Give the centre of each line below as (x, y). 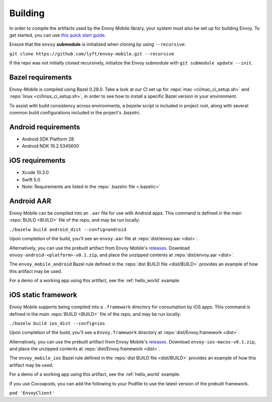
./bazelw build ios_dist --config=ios (57, 323)
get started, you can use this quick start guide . (58, 35)
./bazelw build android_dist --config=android (68, 229)
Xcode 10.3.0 (35, 173)
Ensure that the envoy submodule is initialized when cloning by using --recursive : (97, 44)
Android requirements (45, 127)
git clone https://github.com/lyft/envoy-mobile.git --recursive (92, 54)
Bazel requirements (41, 77)
